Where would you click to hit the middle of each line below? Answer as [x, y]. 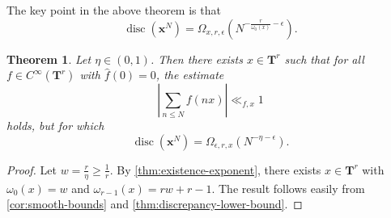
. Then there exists [196, 59]
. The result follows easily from [288, 188]
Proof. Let [32, 169]
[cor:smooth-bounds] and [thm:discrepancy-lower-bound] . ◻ [155, 204]
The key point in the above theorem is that [114, 10]
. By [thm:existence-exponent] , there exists [215, 169]
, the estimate [190, 75]
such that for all [324, 59]
